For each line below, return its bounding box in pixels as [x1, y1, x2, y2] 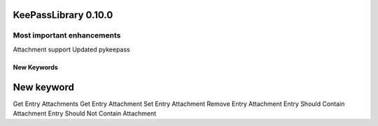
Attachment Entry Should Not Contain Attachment [13, 109, 157, 118]
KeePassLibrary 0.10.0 [13, 9, 113, 21]
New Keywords [13, 63, 59, 71]
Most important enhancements [13, 31, 121, 40]
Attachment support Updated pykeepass [13, 45, 130, 54]
